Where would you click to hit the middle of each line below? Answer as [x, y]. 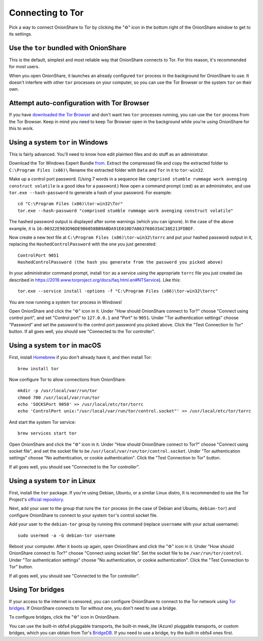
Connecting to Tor [46, 13]
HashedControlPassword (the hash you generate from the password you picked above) [121, 262]
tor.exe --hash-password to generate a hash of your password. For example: [90, 192]
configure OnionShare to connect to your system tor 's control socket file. [83, 515]
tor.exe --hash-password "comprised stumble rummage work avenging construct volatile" [126, 210]
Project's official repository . [37, 500]
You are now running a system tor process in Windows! [66, 302]
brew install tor [38, 368]
